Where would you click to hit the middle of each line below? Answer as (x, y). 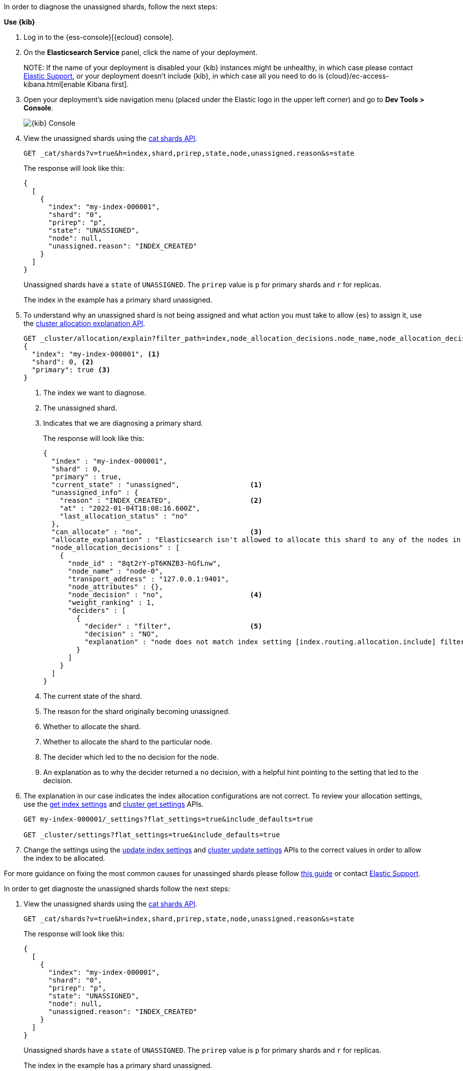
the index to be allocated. (64, 858)
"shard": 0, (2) (63, 362)
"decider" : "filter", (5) (173, 626)
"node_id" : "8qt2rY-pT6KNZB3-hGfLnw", (144, 563)
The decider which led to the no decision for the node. (131, 757)
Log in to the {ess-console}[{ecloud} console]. (99, 37)
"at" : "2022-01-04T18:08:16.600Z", (130, 508)
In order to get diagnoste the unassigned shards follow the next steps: (117, 889)
